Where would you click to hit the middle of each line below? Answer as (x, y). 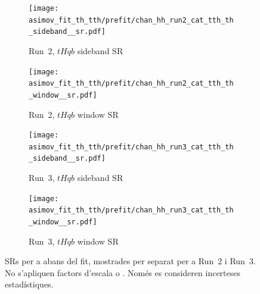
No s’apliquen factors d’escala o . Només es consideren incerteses (123, 272)
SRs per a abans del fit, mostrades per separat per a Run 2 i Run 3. (130, 261)
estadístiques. (29, 284)
